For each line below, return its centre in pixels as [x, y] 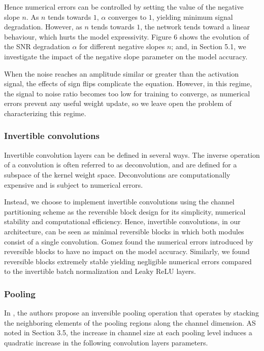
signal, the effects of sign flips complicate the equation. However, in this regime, [128, 83]
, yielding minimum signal [192, 16]
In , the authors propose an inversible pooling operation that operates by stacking [131, 313]
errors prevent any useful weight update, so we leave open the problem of [118, 103]
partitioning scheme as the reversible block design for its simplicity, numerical [125, 211]
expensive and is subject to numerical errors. [74, 184]
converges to [127, 16]
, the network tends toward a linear [195, 27]
